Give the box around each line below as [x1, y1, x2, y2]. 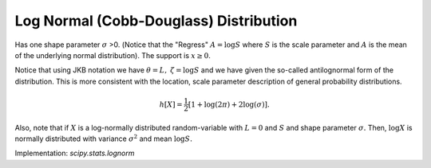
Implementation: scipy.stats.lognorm [14, 148, 135, 158]
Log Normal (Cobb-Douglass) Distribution [14, 12, 298, 29]
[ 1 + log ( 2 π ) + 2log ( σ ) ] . [188, 100, 271, 109]
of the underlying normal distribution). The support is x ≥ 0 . [14, 50, 211, 60]
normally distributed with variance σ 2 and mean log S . [14, 133, 193, 143]
